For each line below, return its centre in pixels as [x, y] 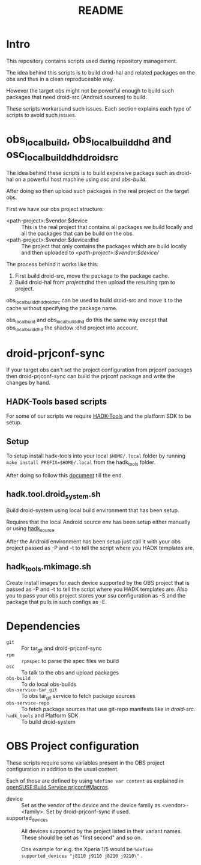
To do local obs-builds [49, 684]
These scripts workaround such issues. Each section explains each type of [99, 108]
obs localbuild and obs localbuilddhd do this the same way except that [87, 320]
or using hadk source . [31, 529]
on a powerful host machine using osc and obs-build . [81, 179]
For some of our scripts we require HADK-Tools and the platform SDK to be [99, 416]
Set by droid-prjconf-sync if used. [88, 812]
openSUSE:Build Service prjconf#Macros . [58, 787]
